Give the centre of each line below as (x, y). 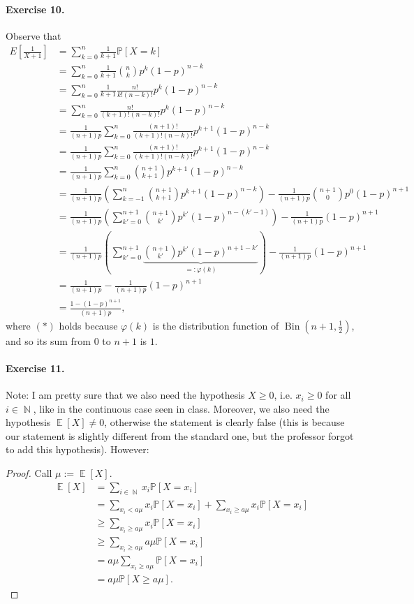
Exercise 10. (35, 9)
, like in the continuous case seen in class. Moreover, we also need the (181, 408)
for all (338, 395)
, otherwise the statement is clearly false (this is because (224, 422)
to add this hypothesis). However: (77, 449)
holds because (88, 325)
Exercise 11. (35, 368)
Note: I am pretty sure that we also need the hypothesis (125, 395)
